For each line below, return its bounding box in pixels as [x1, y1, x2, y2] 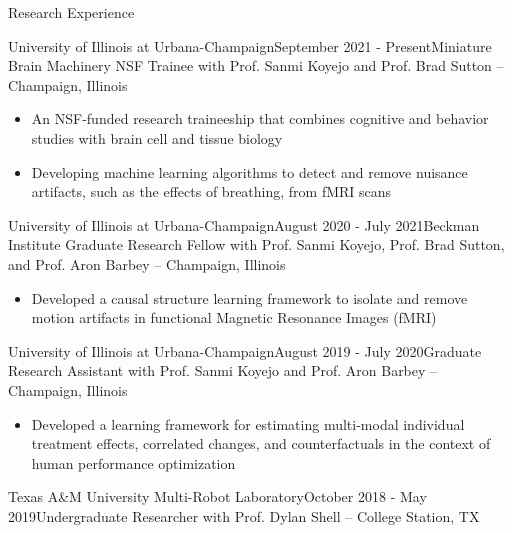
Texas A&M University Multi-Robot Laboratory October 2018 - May [8, 486, 427, 507]
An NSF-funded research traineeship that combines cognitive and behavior [31, 108, 489, 129]
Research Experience [8, 2, 135, 22]
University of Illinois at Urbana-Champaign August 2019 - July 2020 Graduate [8, 340, 482, 361]
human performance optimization [31, 452, 236, 473]
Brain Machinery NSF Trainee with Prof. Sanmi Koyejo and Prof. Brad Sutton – [8, 55, 504, 76]
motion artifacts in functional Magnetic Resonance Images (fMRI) [31, 307, 437, 328]
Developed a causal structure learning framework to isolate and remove [31, 287, 468, 308]
